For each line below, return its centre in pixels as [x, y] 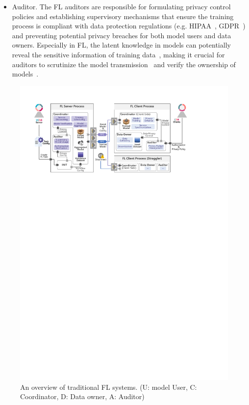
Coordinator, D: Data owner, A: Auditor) [82, 396]
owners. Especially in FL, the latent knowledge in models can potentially [121, 45]
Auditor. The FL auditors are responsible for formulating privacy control [121, 6]
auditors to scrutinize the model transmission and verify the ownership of [124, 64]
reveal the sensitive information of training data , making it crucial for [118, 54]
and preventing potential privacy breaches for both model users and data [122, 35]
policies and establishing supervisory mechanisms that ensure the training [123, 16]
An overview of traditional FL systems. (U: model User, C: [109, 387]
